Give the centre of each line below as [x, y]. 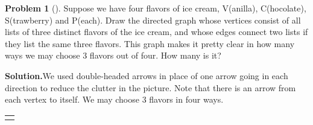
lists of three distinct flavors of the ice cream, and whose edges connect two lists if [156, 32]
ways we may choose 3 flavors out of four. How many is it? [113, 55]
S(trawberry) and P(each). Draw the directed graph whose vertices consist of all [153, 20]
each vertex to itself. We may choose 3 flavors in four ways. [114, 99]
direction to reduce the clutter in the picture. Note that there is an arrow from [150, 87]
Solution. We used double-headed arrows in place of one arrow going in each [147, 75]
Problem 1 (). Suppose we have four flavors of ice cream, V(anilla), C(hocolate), [156, 8]
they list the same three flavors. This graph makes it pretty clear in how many [150, 43]
